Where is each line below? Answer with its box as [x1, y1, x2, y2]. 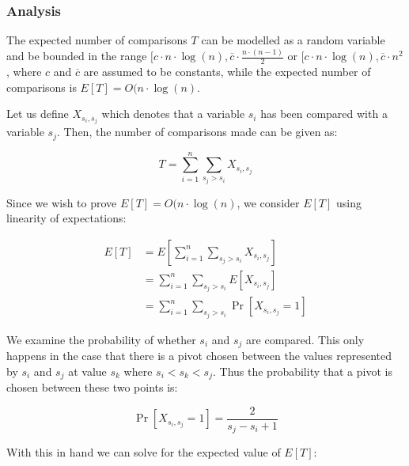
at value [68, 362, 107, 379]
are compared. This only [246, 331, 365, 347]
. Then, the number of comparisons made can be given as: [56, 123, 338, 140]
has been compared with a [260, 105, 388, 122]
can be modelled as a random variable [201, 32, 385, 48]
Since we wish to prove [6, 194, 117, 210]
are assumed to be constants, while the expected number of [83, 63, 371, 79]
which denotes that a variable [101, 105, 245, 122]
